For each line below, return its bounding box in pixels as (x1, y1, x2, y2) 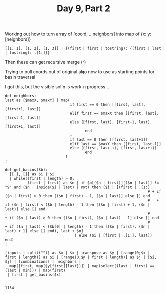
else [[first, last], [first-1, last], (69, 120, 153, 125)
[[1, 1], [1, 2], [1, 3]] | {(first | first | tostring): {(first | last (5, 46, 162, 51)
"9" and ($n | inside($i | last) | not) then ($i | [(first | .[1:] (5, 185, 150, 190)
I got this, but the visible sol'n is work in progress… (5, 84, 109, 90)
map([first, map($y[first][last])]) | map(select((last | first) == (9, 264, 155, 269)
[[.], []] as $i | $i (9, 172, 55, 177)
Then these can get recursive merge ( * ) (5, 59, 86, 65)
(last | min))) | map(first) (5, 268, 66, 273)
